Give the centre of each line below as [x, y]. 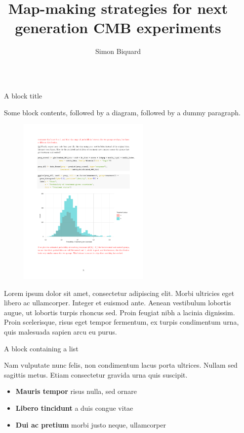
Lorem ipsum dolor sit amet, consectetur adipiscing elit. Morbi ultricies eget [119, 293]
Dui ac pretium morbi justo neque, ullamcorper [91, 424]
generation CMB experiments [118, 27]
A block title [23, 95]
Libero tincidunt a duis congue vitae [74, 408]
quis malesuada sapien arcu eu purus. [61, 332]
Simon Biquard [118, 51]
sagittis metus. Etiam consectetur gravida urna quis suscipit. [96, 374]
